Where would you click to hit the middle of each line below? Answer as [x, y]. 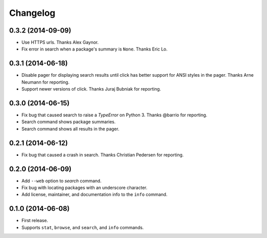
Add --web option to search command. [62, 181]
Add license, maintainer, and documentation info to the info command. [94, 194]
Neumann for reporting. [45, 82]
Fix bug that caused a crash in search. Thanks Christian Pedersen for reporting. [103, 155]
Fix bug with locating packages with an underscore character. [85, 188]
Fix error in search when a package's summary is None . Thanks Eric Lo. [94, 49]
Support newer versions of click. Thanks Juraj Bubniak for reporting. [91, 89]
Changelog [32, 13]
